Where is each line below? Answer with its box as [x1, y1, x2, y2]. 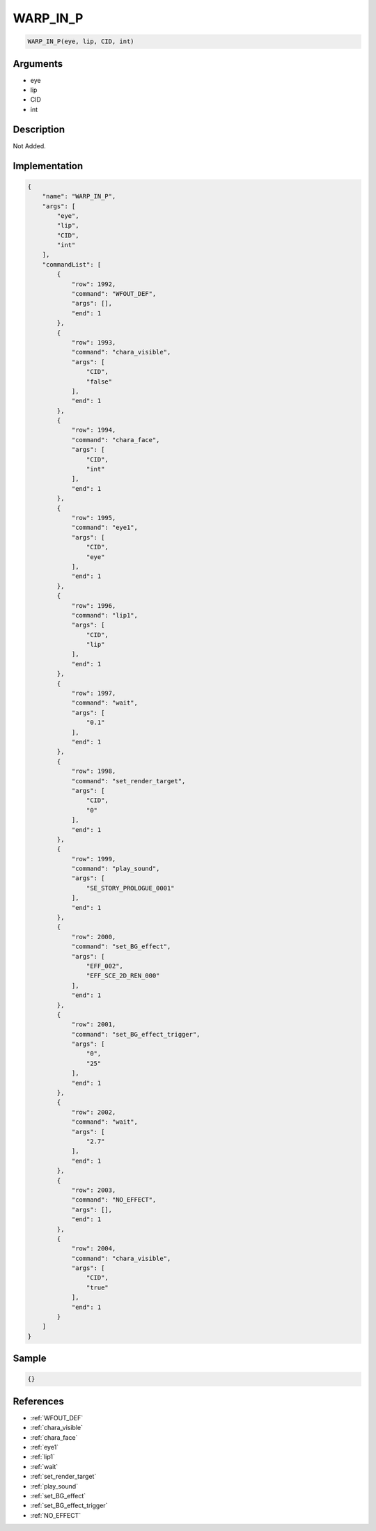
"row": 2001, [71, 1021, 116, 1028]
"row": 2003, [71, 1186, 116, 1194]
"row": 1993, [71, 338, 116, 346]
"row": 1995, [71, 514, 116, 521]
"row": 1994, [71, 426, 116, 434]
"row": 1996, [71, 602, 116, 609]
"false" [86, 377, 113, 386]
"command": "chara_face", [71, 436, 160, 443]
